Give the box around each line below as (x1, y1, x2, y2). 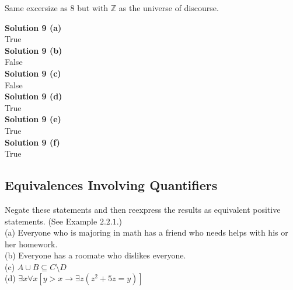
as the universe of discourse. (118, 2, 219, 13)
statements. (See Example (5, 215, 97, 227)
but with (77, 2, 109, 13)
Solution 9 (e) (5, 113, 61, 125)
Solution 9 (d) (5, 90, 62, 102)
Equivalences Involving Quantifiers (5, 176, 218, 194)
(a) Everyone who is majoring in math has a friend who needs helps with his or (5, 226, 288, 239)
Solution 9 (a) (5, 21, 62, 33)
